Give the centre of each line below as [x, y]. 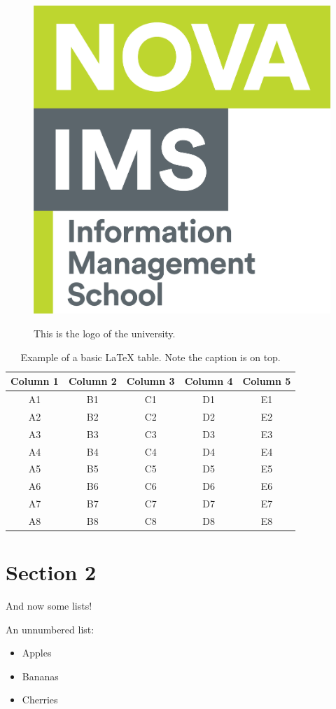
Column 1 [35, 381]
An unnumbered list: [50, 629]
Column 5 [267, 381]
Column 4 [209, 381]
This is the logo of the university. [105, 333]
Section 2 [51, 572]
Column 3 [150, 381]
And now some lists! [49, 606]
